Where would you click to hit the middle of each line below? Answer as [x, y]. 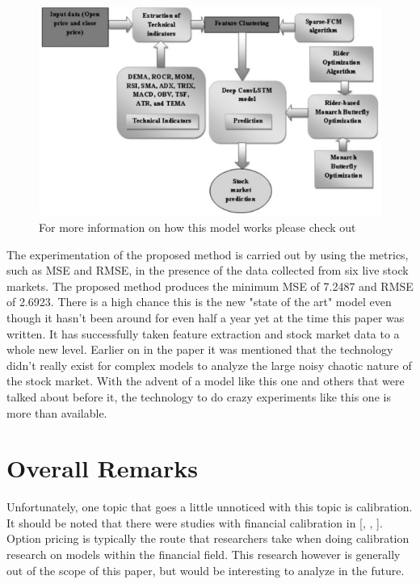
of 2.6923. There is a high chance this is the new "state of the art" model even [199, 302]
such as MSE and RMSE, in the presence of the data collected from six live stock [208, 270]
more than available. [57, 412]
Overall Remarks [102, 468]
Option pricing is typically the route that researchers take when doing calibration [208, 538]
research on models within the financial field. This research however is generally [204, 555]
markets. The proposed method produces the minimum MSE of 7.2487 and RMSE [210, 286]
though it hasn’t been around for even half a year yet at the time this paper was [206, 317]
